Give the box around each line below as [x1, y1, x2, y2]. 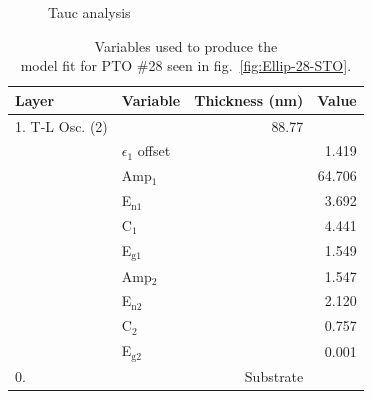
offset [137, 140, 171, 161]
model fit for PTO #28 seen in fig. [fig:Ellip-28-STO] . [20, 55, 352, 76]
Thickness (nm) [194, 89, 304, 110]
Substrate [244, 365, 304, 386]
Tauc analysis [48, 2, 131, 22]
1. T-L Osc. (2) [15, 115, 108, 136]
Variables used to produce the [94, 35, 278, 56]
